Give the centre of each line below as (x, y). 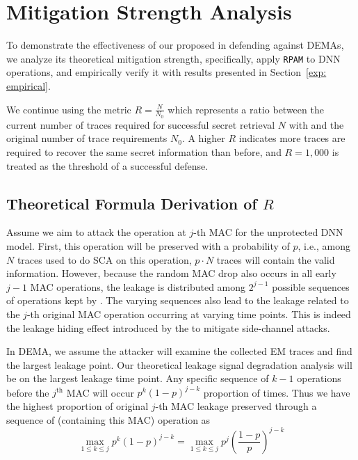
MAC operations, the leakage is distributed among (138, 286)
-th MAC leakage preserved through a (236, 406)
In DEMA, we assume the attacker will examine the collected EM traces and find (179, 351)
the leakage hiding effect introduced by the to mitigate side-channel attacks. (168, 327)
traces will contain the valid (276, 259)
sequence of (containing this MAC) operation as (108, 419)
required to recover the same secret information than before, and (144, 151)
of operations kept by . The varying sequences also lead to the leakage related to (178, 300)
